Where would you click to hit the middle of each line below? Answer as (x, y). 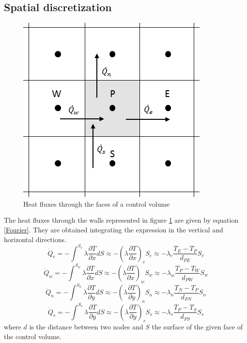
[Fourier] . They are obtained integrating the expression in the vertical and (114, 229)
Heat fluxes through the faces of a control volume (97, 204)
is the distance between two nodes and (86, 327)
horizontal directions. (35, 239)
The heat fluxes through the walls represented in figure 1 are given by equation (121, 220)
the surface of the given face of (197, 327)
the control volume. (33, 336)
